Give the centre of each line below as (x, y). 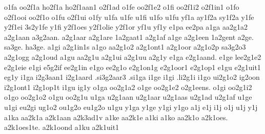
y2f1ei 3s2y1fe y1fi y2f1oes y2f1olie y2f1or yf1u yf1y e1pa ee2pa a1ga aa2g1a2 (126, 27)
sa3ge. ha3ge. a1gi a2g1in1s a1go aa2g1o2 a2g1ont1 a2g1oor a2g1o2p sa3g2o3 (125, 47)
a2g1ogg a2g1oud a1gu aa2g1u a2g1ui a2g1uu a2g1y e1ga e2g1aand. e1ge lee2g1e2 (133, 57)
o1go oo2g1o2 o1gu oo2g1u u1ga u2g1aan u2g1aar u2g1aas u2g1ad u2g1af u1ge (128, 97)
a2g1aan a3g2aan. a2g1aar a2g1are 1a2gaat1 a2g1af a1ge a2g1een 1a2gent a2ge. (129, 37)
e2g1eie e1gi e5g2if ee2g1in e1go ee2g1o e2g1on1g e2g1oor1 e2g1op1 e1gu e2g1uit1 (132, 67)
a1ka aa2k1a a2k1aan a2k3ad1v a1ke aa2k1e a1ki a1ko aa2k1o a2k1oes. (116, 117)
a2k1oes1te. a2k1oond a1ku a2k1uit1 (62, 127)
